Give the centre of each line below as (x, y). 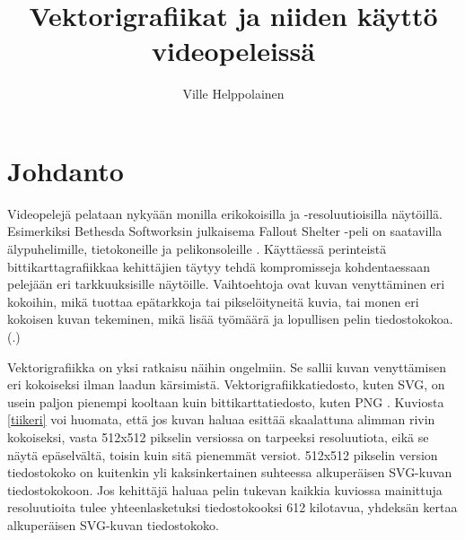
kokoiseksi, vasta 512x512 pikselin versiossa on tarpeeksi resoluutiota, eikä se (218, 436)
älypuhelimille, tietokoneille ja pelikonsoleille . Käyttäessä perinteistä (197, 249)
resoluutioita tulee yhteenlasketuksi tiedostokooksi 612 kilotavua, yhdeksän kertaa (232, 507)
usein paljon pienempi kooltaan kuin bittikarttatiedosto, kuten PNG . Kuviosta (226, 401)
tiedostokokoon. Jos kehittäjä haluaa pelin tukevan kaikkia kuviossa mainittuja (225, 489)
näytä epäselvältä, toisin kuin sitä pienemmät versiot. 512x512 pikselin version (223, 454)
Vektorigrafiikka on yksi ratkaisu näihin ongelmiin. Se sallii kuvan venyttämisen (227, 366)
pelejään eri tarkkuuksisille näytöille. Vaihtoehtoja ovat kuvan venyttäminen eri (226, 284)
